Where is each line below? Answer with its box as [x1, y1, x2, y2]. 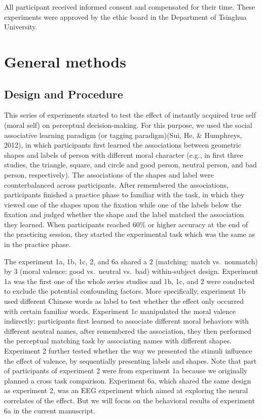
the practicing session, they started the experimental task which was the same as [4, 229, 255, 239]
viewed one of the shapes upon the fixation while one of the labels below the [4, 199, 241, 209]
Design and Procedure [4, 86, 123, 101]
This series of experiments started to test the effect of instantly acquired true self [4, 110, 256, 120]
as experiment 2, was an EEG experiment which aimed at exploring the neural [4, 385, 248, 396]
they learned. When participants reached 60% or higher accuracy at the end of [4, 219, 248, 229]
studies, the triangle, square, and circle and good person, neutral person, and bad [4, 159, 257, 170]
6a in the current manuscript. [4, 405, 95, 415]
